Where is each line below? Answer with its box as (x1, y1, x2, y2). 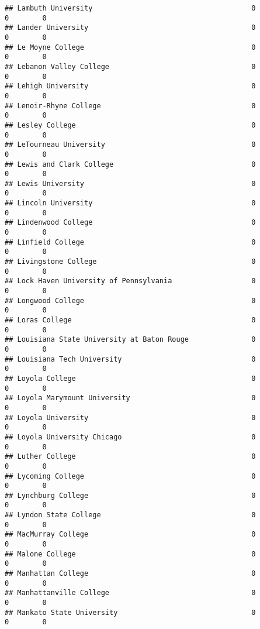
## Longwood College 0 (5, 296, 256, 305)
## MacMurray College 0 (5, 530, 256, 539)
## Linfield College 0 (5, 238, 256, 246)
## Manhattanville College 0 (5, 589, 256, 597)
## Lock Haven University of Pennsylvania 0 (5, 277, 256, 286)
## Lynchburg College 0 (5, 491, 256, 500)
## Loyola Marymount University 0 (5, 394, 256, 403)
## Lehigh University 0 (5, 82, 256, 91)
